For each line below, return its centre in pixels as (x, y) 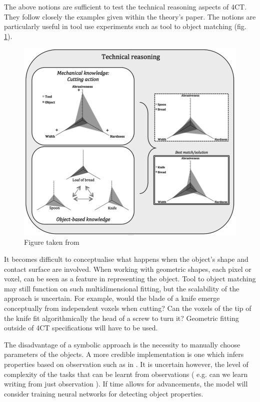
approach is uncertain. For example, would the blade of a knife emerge (112, 298)
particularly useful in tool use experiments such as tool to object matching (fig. (125, 26)
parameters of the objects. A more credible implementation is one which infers (124, 354)
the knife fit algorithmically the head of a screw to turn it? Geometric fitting (121, 318)
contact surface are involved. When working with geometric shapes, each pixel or (128, 269)
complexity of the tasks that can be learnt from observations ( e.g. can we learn (126, 374)
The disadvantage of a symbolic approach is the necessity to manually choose (122, 344)
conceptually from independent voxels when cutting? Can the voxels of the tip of (128, 308)
